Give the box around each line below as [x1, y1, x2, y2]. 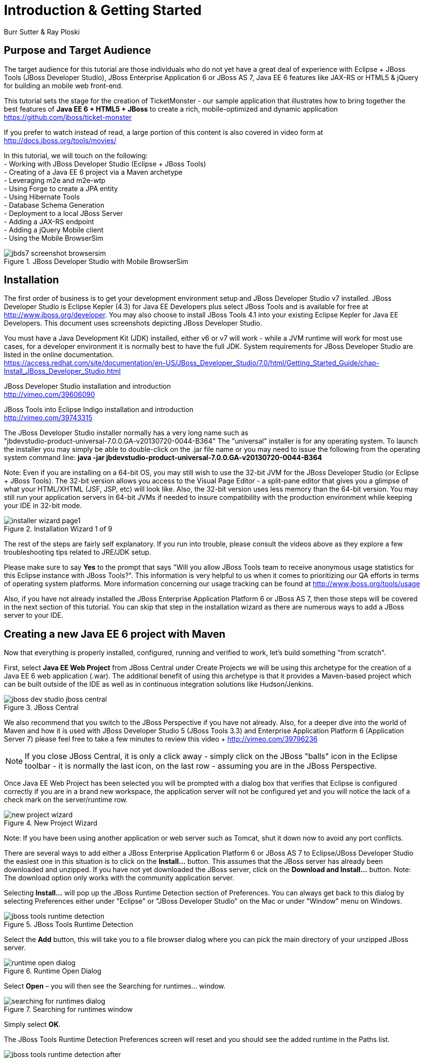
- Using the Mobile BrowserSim [4, 233, 104, 242]
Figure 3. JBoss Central [4, 703, 79, 712]
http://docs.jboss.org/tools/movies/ [4, 136, 117, 145]
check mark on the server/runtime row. [4, 795, 128, 804]
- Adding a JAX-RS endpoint [4, 217, 94, 226]
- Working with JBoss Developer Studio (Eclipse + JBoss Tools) [4, 159, 206, 168]
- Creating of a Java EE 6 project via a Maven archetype [4, 167, 183, 176]
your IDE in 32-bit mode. [4, 501, 82, 510]
